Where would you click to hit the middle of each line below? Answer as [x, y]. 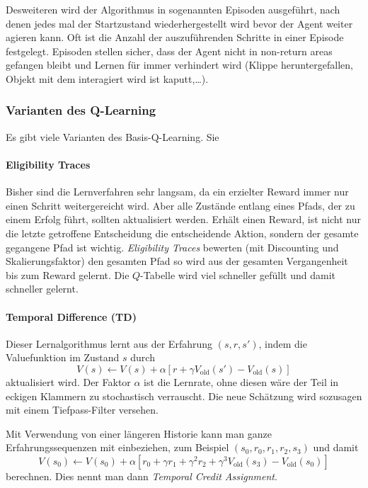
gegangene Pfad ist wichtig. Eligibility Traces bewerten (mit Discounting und [172, 247]
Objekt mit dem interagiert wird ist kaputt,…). [107, 78]
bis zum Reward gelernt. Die [68, 274]
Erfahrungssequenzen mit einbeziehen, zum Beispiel [117, 447]
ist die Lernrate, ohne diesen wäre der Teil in [241, 381]
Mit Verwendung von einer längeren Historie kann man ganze [139, 433]
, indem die [283, 343]
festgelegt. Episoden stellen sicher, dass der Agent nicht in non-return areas [169, 51]
